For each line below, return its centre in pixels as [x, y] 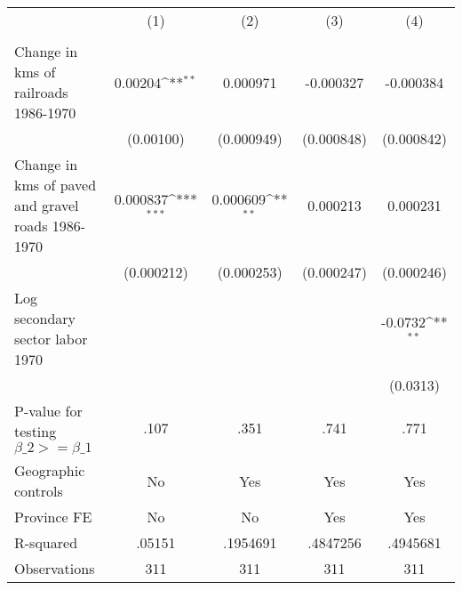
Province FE [53, 517]
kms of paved [56, 185]
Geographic [50, 470]
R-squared [46, 542]
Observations [55, 568]
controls [39, 491]
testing [36, 431]
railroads [41, 92]
